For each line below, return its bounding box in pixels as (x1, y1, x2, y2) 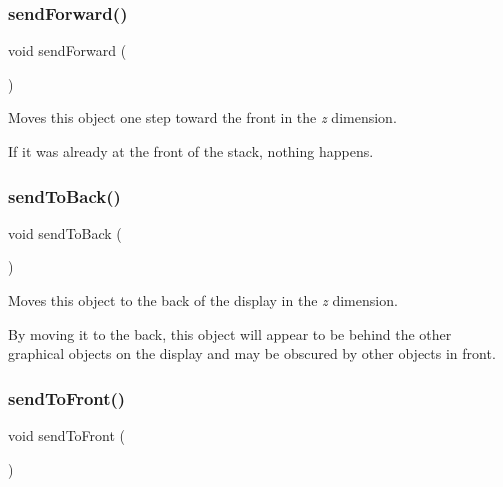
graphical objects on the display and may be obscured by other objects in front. (8, 343, 496, 364)
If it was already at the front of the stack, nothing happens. (8, 141, 374, 161)
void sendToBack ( (8, 222, 122, 243)
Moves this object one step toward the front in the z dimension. (8, 107, 397, 128)
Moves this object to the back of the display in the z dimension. (8, 290, 398, 310)
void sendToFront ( (8, 425, 125, 445)
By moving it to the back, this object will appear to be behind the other (8, 323, 452, 344)
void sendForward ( (8, 40, 127, 61)
